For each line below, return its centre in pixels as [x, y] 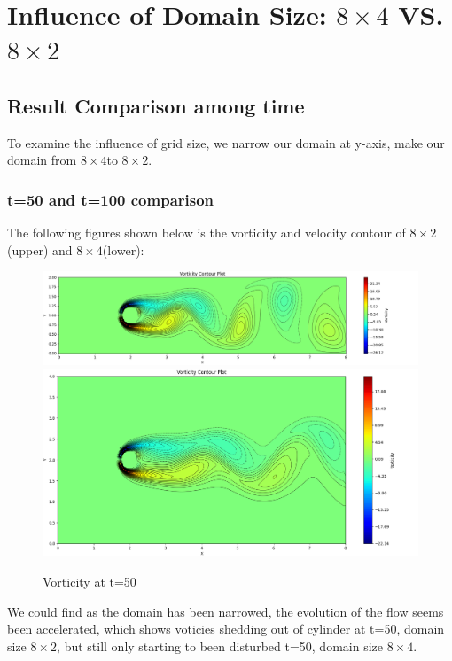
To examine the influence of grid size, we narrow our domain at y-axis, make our [226, 142]
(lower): [123, 249]
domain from [42, 160]
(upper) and [40, 249]
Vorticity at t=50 [90, 581]
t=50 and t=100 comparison [111, 199]
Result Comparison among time [156, 105]
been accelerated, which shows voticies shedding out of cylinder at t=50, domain [226, 629]
